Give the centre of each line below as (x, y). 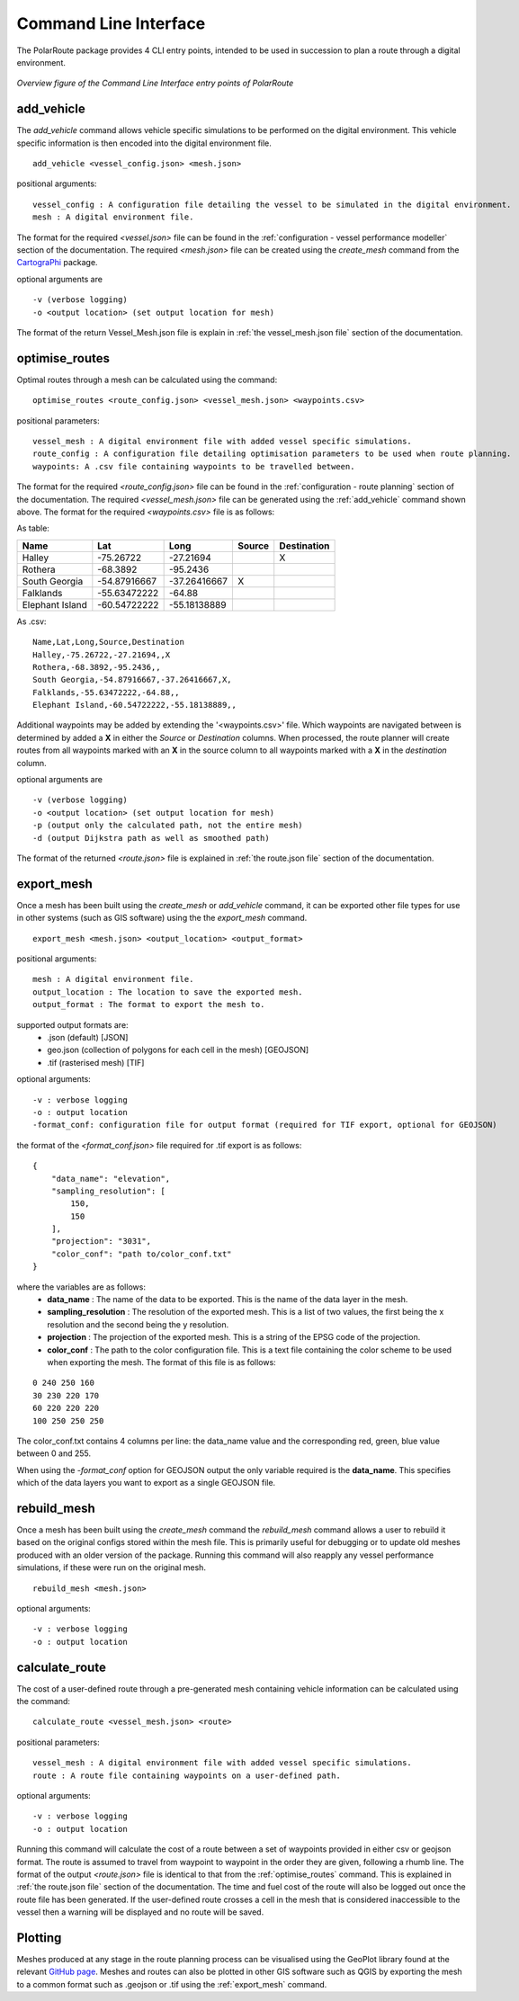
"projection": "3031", (101, 1242)
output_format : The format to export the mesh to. (149, 1005)
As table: (33, 528)
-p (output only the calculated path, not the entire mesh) (168, 826)
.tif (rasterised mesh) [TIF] (96, 1062)
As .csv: (31, 621)
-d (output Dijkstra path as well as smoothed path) (151, 838)
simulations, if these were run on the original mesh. (112, 1568)
